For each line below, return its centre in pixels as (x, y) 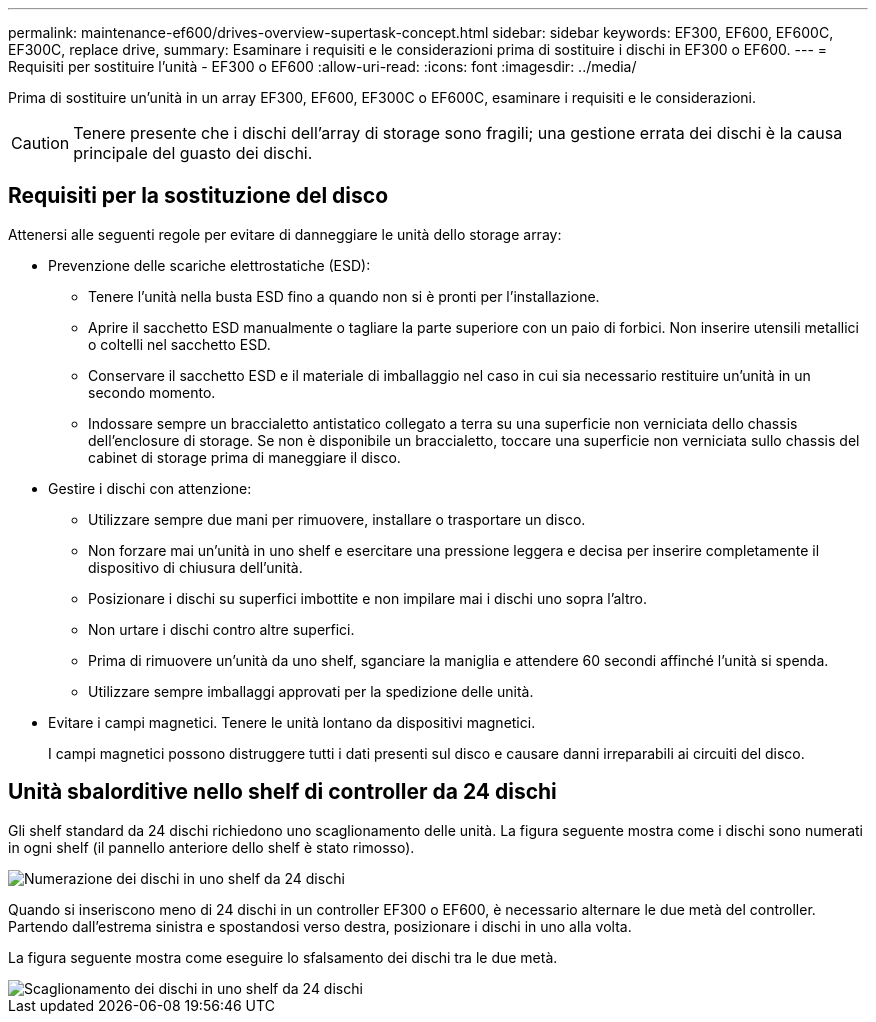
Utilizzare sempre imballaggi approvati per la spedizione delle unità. (311, 691)
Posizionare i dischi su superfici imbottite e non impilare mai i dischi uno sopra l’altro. (368, 598)
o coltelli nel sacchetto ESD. (179, 344)
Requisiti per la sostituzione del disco (198, 196)
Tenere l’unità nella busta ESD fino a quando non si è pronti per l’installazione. (344, 296)
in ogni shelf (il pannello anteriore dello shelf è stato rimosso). (211, 847)
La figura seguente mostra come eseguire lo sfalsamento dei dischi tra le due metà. (283, 957)
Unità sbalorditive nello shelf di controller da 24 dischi (282, 792)
